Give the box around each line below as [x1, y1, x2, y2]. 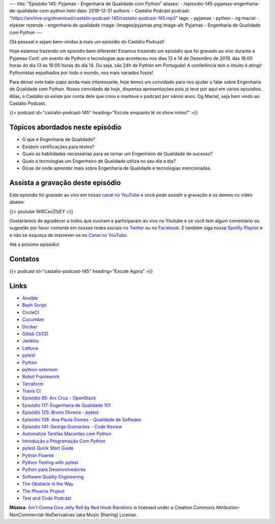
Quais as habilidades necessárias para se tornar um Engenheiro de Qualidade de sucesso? [22, 151, 213, 157]
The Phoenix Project [22, 488, 65, 494]
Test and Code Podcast [22, 495, 71, 501]
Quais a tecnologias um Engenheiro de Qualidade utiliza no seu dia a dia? [22, 158, 176, 164]
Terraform [22, 380, 43, 387]
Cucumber [22, 317, 45, 323]
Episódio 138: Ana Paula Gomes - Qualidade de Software [22, 416, 142, 422]
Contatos [9, 255, 40, 263]
